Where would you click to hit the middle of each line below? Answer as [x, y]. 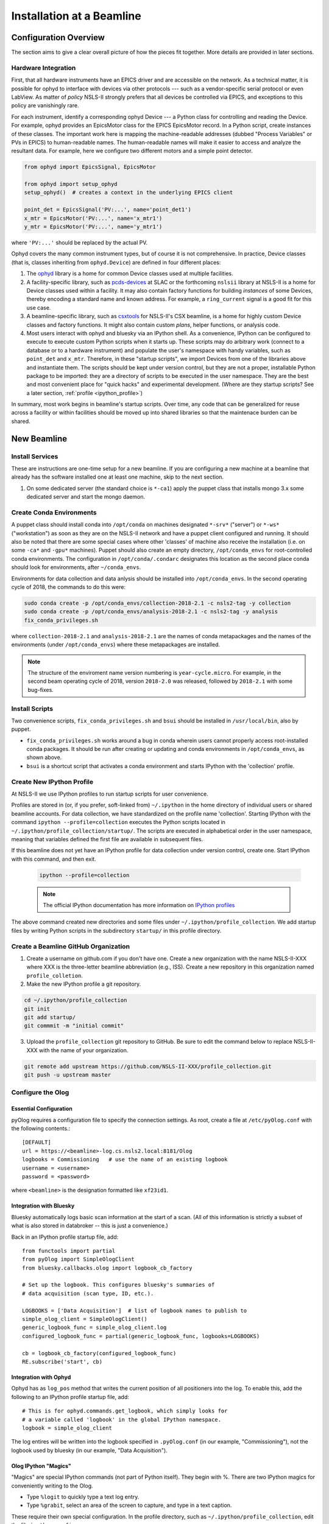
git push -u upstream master [68, 1075]
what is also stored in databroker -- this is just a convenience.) [90, 1226]
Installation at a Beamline [76, 16]
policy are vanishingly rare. [45, 105]
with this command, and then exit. [54, 859]
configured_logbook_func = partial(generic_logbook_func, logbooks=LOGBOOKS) [141, 1336]
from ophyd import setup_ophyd [71, 184]
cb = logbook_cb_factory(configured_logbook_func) [99, 1353]
